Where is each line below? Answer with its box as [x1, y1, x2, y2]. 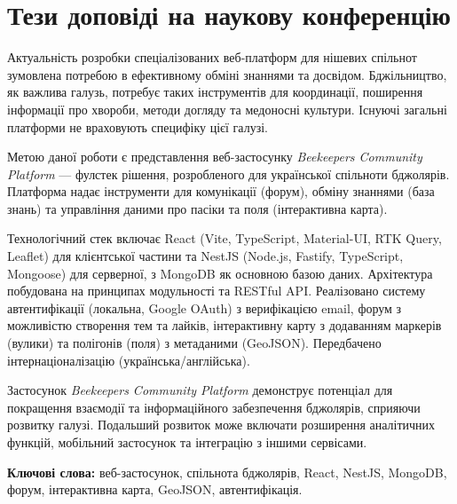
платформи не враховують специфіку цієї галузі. [7, 117, 269, 136]
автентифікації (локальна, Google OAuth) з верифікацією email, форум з [7, 298, 402, 317]
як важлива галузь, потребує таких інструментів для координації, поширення [7, 83, 423, 101]
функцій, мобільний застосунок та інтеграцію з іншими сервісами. [7, 433, 367, 451]
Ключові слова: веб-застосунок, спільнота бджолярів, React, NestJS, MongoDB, [7, 462, 447, 481]
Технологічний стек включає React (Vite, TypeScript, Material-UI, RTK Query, [7, 229, 442, 248]
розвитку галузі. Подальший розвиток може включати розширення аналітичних [7, 415, 436, 434]
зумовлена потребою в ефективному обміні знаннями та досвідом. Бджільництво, [7, 65, 447, 83]
